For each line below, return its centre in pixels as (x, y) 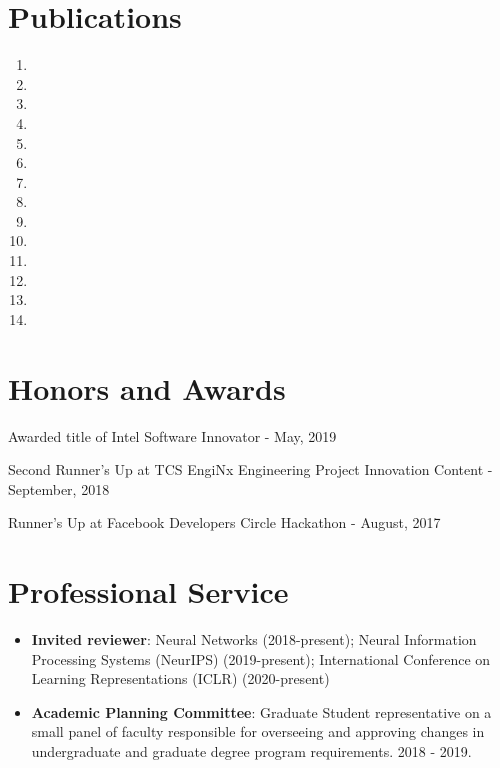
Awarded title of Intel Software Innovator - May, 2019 (172, 435)
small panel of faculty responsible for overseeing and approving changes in (258, 731)
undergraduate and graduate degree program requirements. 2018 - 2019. (251, 751)
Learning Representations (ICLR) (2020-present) (180, 678)
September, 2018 (59, 488)
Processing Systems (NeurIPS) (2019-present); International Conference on (261, 658)
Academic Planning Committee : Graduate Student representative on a (261, 711)
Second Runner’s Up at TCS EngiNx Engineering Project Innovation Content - (250, 469)
